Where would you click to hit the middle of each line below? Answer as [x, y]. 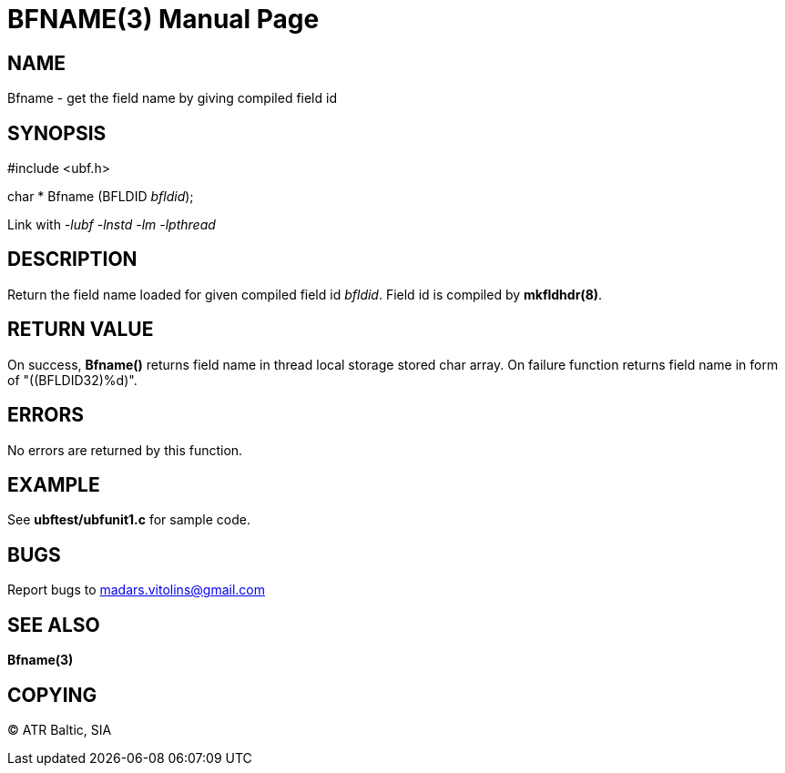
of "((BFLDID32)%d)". [72, 380]
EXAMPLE [54, 484]
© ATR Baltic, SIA [60, 729]
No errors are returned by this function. [125, 450]
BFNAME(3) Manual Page [163, 19]
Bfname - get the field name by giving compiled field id [172, 98]
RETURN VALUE [81, 330]
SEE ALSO [54, 625]
